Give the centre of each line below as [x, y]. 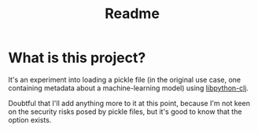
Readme [132, 14]
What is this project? [77, 58]
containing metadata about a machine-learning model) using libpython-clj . [129, 88]
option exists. [30, 119]
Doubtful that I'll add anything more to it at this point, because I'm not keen [129, 103]
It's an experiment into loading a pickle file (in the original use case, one [125, 79]
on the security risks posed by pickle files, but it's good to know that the [125, 112]
